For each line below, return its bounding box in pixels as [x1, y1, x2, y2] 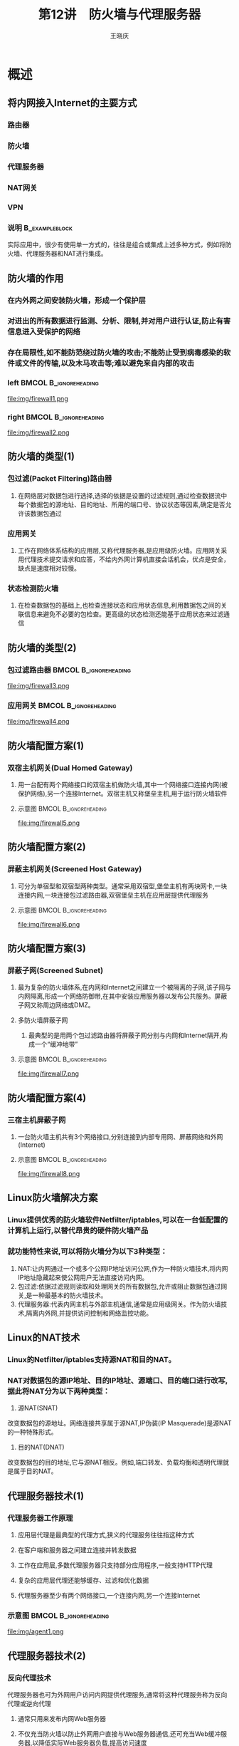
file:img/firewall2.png [7, 428, 70, 437]
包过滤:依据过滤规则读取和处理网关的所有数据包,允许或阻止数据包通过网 [17, 1282, 228, 1290]
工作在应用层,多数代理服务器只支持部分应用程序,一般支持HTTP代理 [17, 1561, 213, 1569]
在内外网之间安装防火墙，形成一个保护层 [7, 295, 146, 305]
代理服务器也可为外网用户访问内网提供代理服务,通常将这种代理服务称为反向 [7, 1690, 228, 1699]
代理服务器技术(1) [7, 1490, 84, 1502]
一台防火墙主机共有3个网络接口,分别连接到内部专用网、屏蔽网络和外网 [17, 1133, 223, 1140]
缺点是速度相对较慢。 [17, 563, 80, 572]
